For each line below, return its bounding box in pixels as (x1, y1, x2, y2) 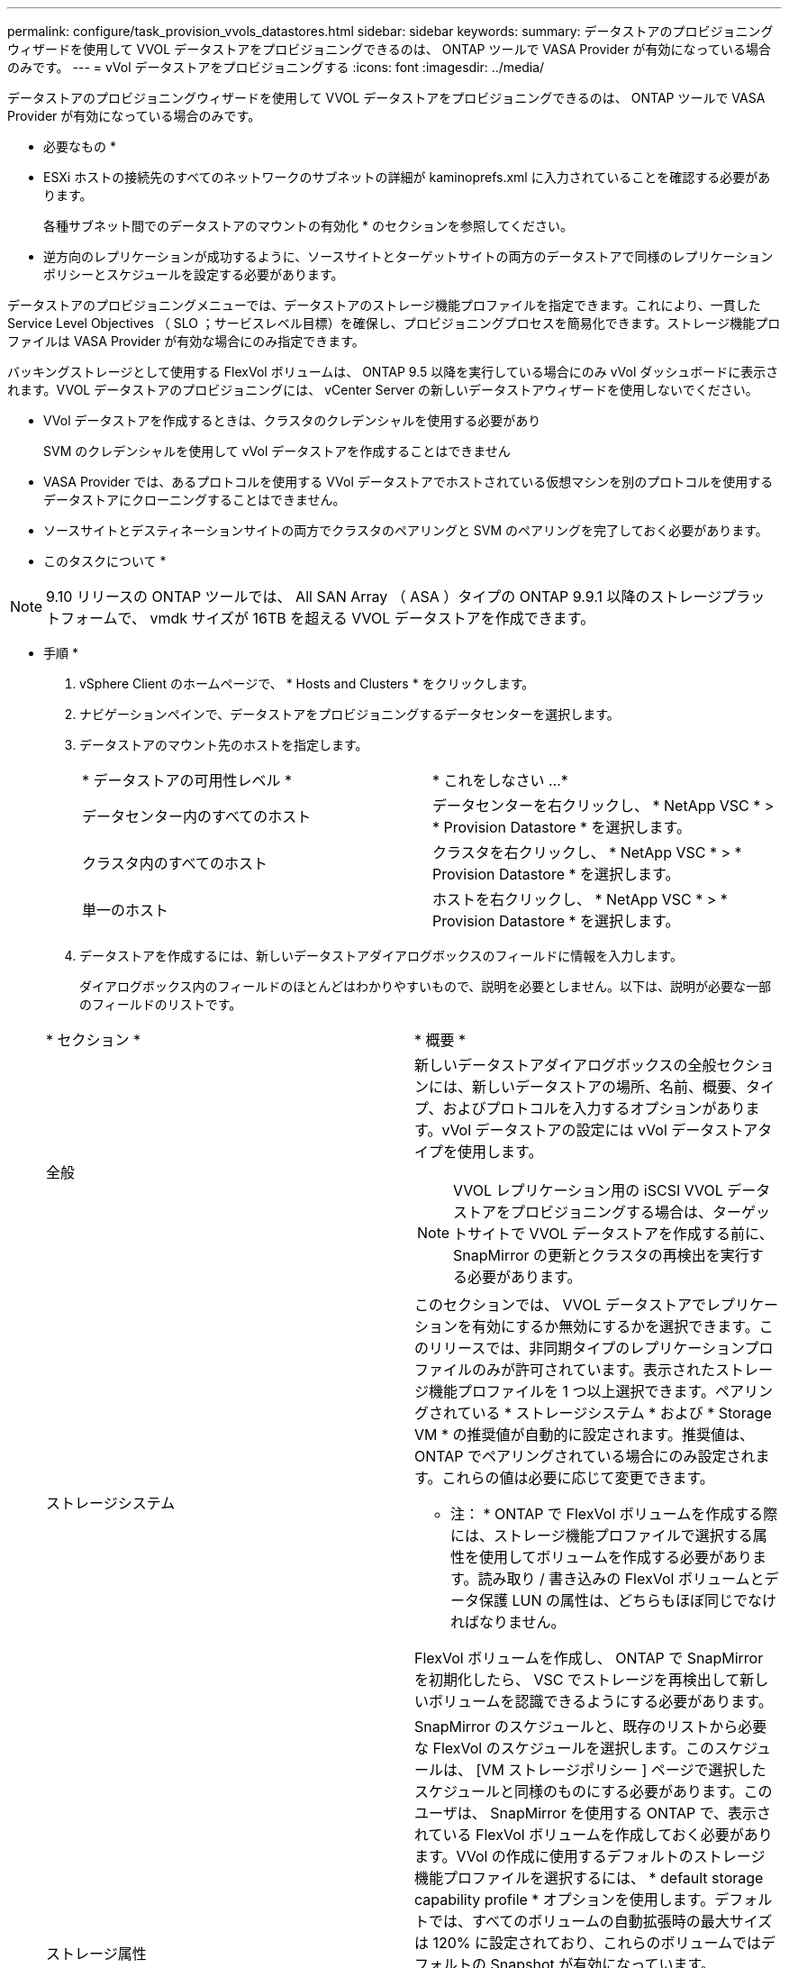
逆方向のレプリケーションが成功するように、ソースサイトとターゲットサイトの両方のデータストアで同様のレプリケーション (43, 249, 774, 264)
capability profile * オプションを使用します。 (414, 1891, 715, 1909)
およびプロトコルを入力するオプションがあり (442, 1099, 746, 1117)
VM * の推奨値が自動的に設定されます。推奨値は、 (414, 1426, 754, 1444)
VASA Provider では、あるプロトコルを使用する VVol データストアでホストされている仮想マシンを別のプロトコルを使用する (43, 474, 774, 489)
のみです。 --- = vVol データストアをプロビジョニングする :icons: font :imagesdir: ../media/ (7, 59, 545, 75)
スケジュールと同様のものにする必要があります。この (414, 1782, 773, 1800)
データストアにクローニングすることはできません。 (43, 492, 346, 507)
